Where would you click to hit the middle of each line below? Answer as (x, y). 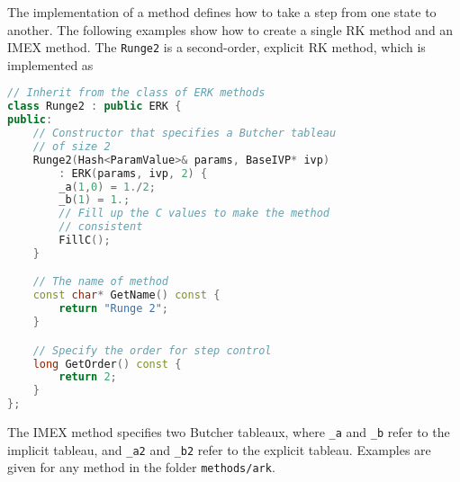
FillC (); (85, 241)
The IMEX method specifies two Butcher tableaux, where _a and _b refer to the (229, 432)
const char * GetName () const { (126, 295)
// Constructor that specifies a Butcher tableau (185, 134)
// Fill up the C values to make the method (194, 214)
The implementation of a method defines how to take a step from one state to (222, 12)
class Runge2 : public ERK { (95, 107)
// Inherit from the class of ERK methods (136, 93)
